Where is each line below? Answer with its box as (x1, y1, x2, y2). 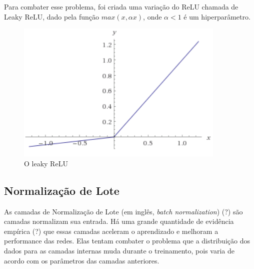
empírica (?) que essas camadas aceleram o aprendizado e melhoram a (4, 225, 218, 236)
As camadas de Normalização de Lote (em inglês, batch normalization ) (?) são (4, 206, 243, 216)
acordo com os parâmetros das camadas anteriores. (4, 255, 159, 265)
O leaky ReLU (24, 158, 68, 168)
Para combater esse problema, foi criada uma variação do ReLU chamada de (4, 2, 238, 12)
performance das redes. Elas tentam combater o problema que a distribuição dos (4, 235, 250, 246)
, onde (143, 11, 162, 22)
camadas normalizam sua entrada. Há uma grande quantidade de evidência (4, 216, 234, 226)
